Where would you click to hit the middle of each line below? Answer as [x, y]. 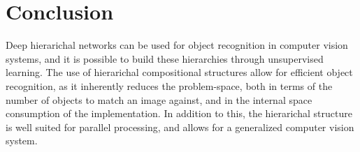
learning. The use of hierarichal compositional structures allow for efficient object [179, 72]
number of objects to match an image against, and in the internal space [159, 99]
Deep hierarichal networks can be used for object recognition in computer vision [177, 45]
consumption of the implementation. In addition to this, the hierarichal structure [179, 113]
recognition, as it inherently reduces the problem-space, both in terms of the [169, 85]
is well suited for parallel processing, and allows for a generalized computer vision [180, 127]
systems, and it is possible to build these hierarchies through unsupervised [165, 58]
